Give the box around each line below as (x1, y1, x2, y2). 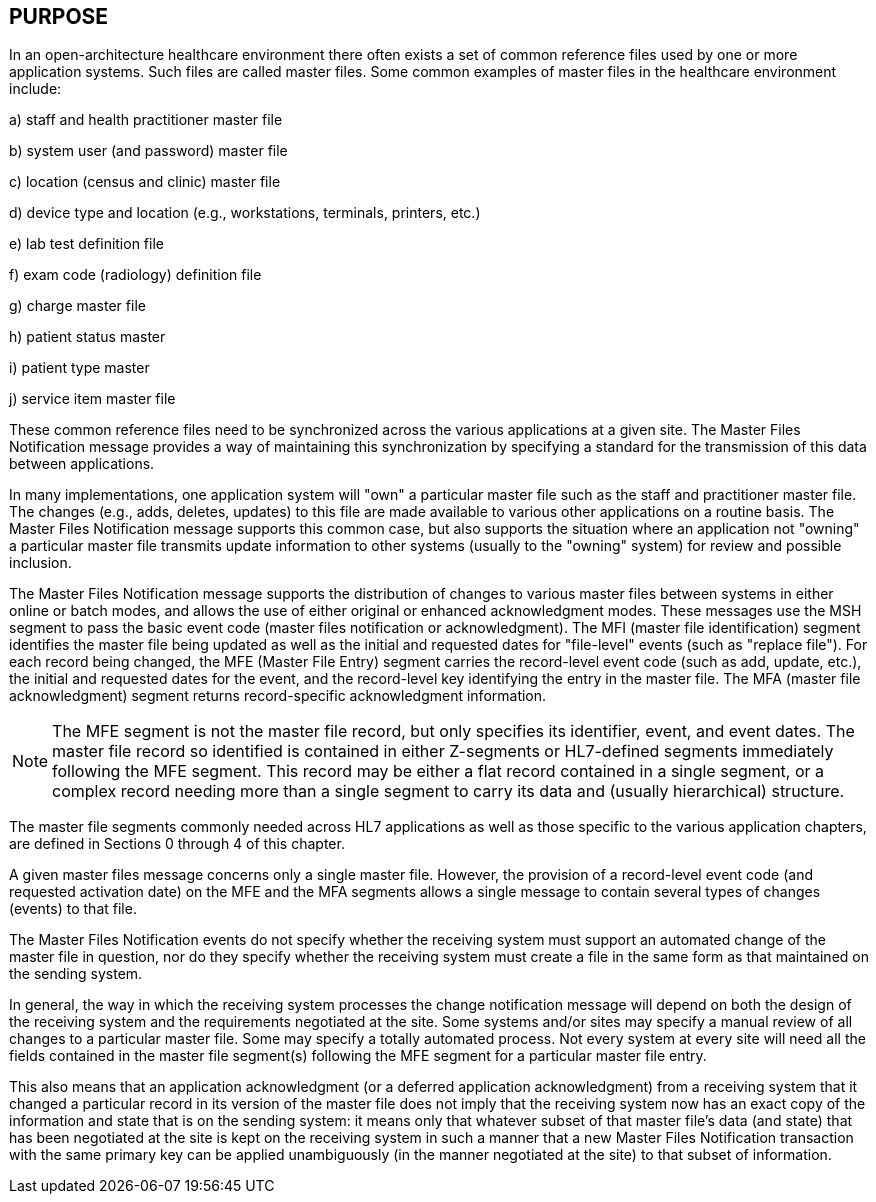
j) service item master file (9, 390, 176, 408)
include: (9, 80, 62, 98)
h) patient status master (9, 328, 166, 346)
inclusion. (9, 554, 72, 572)
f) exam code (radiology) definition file (9, 266, 262, 284)
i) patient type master (9, 359, 150, 377)
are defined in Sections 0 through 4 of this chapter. (9, 835, 345, 853)
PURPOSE (9, 4, 109, 29)
